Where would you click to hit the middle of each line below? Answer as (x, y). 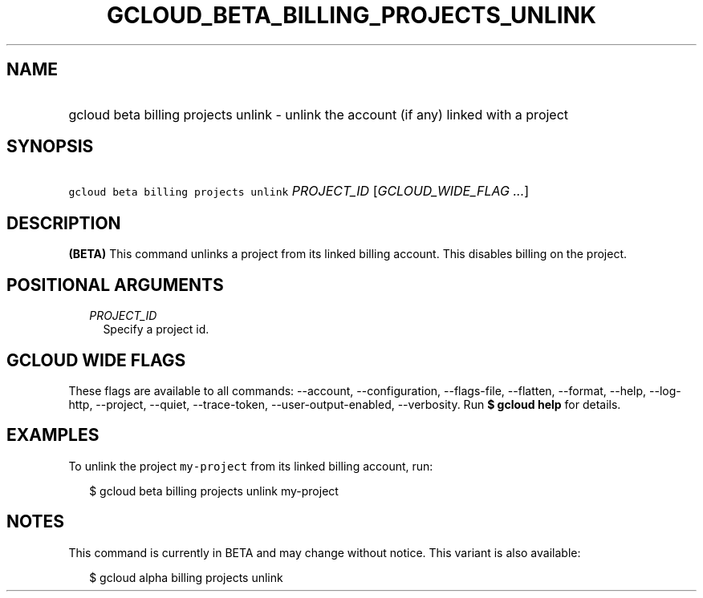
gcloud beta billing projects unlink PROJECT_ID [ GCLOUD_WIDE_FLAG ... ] (299, 191)
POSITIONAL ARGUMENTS (115, 285)
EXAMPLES (53, 435)
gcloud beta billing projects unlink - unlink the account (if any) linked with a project (319, 114)
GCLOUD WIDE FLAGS (96, 360)
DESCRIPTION (64, 223)
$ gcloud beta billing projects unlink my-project (214, 491)
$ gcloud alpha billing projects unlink (186, 577)
